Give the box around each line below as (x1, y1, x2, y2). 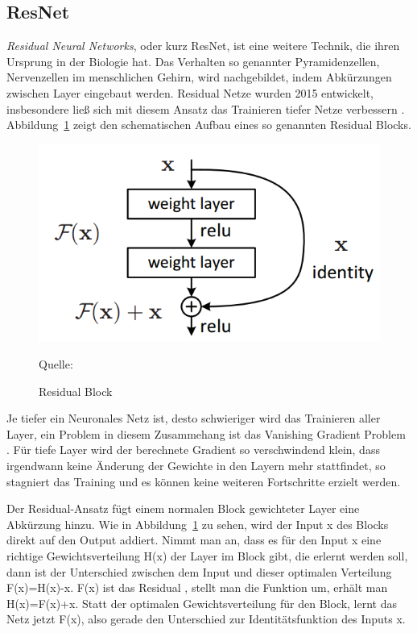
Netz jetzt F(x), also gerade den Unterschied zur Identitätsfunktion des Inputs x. (6, 610, 406, 627)
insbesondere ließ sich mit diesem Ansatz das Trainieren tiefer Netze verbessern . (6, 100, 405, 117)
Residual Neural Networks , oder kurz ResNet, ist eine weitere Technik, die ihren (6, 37, 400, 54)
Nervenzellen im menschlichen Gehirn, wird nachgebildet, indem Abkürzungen (6, 69, 392, 85)
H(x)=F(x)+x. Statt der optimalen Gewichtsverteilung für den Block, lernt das (6, 594, 398, 611)
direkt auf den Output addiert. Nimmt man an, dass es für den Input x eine (6, 531, 382, 548)
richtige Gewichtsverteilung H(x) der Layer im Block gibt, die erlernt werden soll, (6, 548, 408, 564)
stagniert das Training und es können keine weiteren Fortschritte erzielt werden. (6, 473, 401, 489)
